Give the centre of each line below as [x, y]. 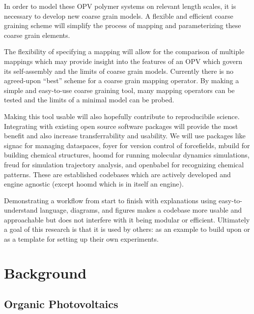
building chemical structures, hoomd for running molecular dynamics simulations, [127, 155]
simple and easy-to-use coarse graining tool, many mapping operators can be [119, 90]
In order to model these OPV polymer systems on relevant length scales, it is [120, 6]
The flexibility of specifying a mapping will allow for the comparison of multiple [124, 51]
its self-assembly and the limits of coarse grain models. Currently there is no [119, 71]
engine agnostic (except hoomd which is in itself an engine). [94, 184]
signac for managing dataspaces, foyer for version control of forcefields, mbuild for [127, 145]
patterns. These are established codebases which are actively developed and [117, 174]
